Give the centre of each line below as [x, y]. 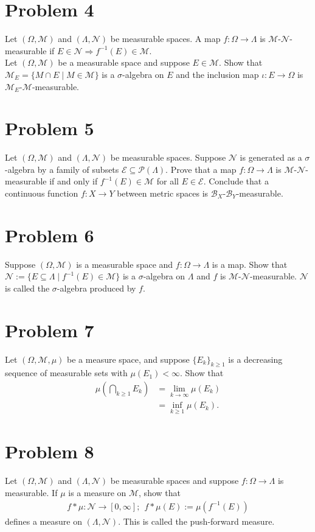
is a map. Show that [250, 264]
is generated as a [271, 157]
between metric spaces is [163, 193]
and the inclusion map [217, 74]
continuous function [42, 193]
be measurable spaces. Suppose [168, 157]
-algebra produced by [96, 288]
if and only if [74, 181]
